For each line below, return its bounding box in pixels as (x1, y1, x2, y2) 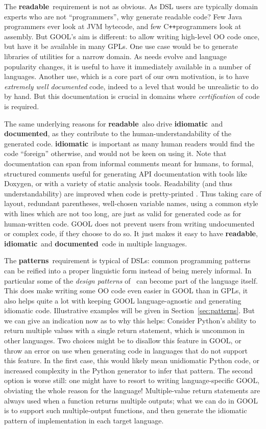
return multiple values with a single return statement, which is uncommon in (4, 325, 245, 336)
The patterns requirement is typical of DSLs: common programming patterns (4, 255, 251, 266)
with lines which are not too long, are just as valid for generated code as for (4, 208, 241, 218)
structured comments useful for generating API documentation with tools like (4, 168, 247, 179)
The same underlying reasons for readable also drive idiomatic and (4, 118, 223, 129)
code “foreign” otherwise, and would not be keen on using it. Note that (4, 148, 227, 159)
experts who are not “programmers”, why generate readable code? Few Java (4, 11, 242, 21)
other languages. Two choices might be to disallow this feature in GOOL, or (4, 335, 241, 346)
